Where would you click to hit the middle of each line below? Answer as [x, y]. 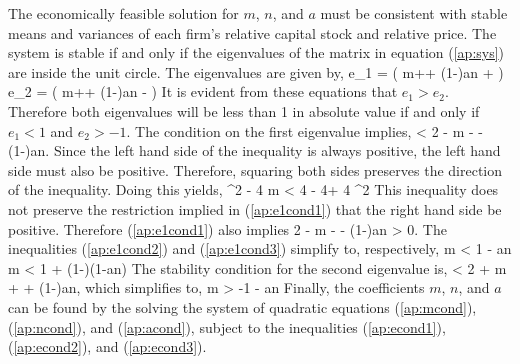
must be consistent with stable [414, 13]
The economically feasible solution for [123, 13]
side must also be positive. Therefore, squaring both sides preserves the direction [255, 169]
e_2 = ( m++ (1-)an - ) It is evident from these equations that [203, 91]
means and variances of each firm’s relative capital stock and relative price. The [252, 32]
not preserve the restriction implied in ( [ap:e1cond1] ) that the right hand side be [255, 208]
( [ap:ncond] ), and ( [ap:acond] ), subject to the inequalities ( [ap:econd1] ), [227, 326]
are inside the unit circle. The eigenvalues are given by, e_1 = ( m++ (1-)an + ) [256, 71]
